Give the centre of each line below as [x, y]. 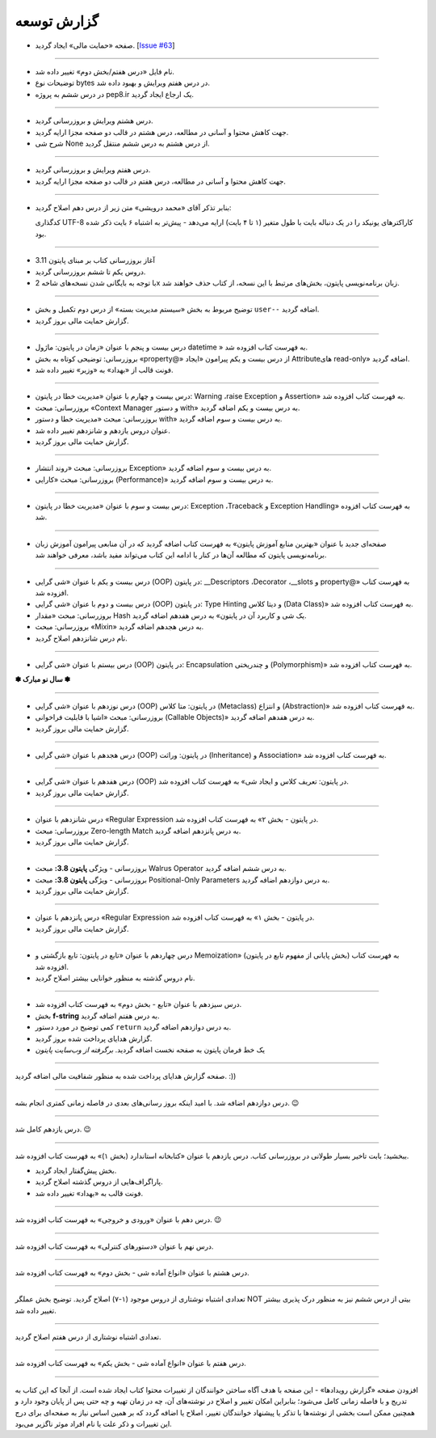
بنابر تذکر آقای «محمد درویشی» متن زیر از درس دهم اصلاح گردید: [133, 208]
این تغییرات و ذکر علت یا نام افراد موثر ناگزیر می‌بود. [94, 1424]
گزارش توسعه [57, 21]
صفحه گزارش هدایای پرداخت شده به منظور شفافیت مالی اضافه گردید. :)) [126, 1076]
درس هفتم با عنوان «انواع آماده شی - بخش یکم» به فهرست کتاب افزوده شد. [130, 1364]
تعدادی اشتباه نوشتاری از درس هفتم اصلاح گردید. [88, 1337]
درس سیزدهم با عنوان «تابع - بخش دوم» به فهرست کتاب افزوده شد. [138, 1004]
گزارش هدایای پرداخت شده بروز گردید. [94, 1038]
